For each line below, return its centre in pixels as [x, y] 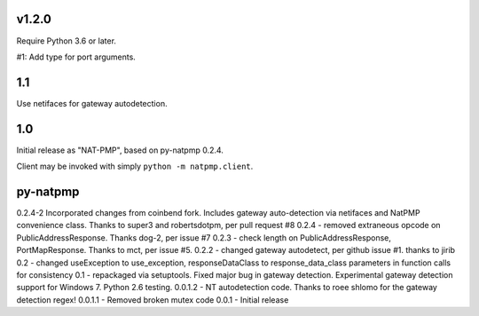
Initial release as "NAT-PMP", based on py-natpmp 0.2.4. [120, 150]
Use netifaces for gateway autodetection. [92, 103]
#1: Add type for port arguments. [76, 57]
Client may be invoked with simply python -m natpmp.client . [135, 166]
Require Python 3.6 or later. [67, 41]
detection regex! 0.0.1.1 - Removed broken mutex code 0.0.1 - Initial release [153, 300]
